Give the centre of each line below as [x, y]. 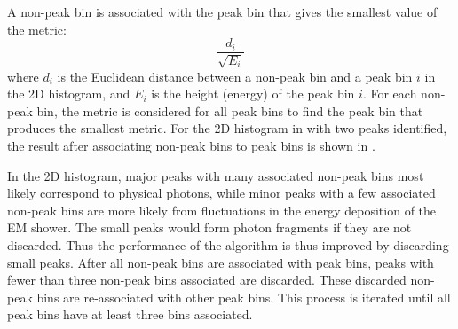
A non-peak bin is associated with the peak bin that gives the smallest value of [222, 12]
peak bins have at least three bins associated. [130, 314]
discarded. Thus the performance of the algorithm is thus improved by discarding [228, 244]
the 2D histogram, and [69, 94]
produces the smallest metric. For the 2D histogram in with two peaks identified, [227, 128]
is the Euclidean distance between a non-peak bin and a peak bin [235, 76]
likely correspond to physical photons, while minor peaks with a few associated [221, 193]
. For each [390, 94]
